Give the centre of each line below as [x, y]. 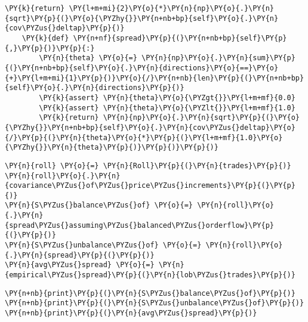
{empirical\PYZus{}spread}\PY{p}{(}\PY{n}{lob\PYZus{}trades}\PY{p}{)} [150, 275]
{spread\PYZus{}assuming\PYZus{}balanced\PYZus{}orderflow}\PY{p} [140, 225]
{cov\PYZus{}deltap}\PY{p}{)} [65, 28]
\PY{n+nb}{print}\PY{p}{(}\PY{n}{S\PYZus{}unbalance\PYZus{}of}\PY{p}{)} [155, 303]
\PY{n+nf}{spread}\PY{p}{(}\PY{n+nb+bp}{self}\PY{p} [180, 38]
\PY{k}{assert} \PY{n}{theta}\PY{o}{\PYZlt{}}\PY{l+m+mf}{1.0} [167, 108]
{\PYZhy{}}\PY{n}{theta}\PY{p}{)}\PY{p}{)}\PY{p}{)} [112, 148]
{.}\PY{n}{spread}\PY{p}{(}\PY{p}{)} [80, 255]
